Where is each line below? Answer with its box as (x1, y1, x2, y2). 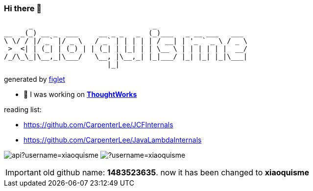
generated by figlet (4, 75, 65, 84)
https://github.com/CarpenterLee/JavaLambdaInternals (24, 136, 202, 144)
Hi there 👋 (4, 3, 42, 13)
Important (5, 167, 41, 178)
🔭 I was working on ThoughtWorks (24, 90, 137, 99)
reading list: (4, 105, 42, 114)
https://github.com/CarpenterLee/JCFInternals (24, 120, 173, 129)
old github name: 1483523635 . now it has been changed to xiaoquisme (43, 167, 309, 178)
